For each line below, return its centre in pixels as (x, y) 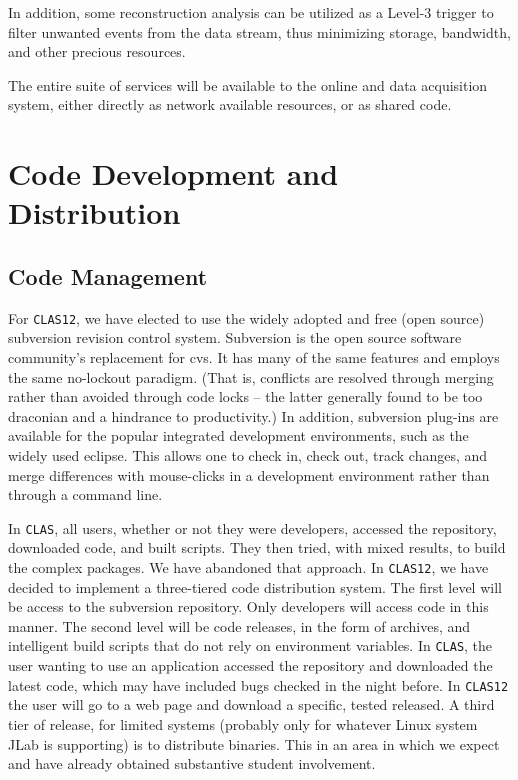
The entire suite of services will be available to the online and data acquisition (248, 84)
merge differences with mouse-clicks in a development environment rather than (249, 474)
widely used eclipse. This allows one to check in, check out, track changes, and (248, 454)
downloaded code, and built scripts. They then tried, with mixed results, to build (257, 547)
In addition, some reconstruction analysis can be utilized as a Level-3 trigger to (251, 12)
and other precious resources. (97, 51)
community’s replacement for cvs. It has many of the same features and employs (254, 356)
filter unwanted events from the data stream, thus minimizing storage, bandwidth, (259, 31)
